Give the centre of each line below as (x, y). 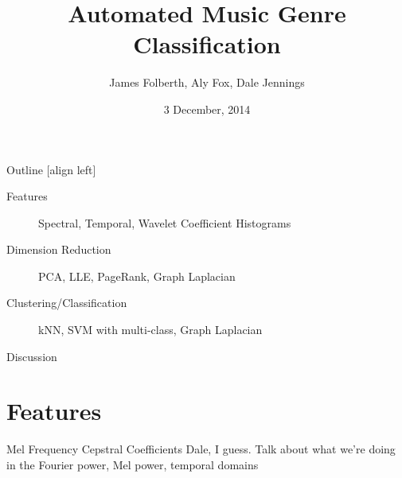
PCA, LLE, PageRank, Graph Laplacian (137, 276)
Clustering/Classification (67, 303)
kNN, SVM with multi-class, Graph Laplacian (150, 330)
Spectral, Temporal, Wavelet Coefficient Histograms (165, 222)
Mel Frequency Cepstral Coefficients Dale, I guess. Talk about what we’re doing (201, 449)
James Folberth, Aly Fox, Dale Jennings (207, 82)
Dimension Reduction (59, 249)
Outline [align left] (51, 169)
